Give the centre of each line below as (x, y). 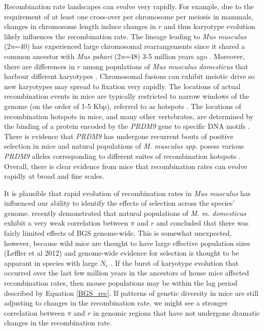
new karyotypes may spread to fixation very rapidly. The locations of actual (122, 86)
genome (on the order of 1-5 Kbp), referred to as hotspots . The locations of (123, 106)
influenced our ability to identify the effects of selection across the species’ (120, 203)
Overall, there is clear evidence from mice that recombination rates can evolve (126, 166)
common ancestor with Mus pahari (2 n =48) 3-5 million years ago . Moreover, (124, 56)
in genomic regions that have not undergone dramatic (177, 312)
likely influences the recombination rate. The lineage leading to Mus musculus (125, 36)
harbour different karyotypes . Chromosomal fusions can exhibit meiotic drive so (129, 76)
